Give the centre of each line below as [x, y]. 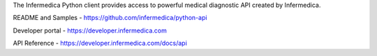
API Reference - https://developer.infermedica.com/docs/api [100, 43]
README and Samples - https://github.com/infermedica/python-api [110, 18]
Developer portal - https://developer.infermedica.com [90, 30]
